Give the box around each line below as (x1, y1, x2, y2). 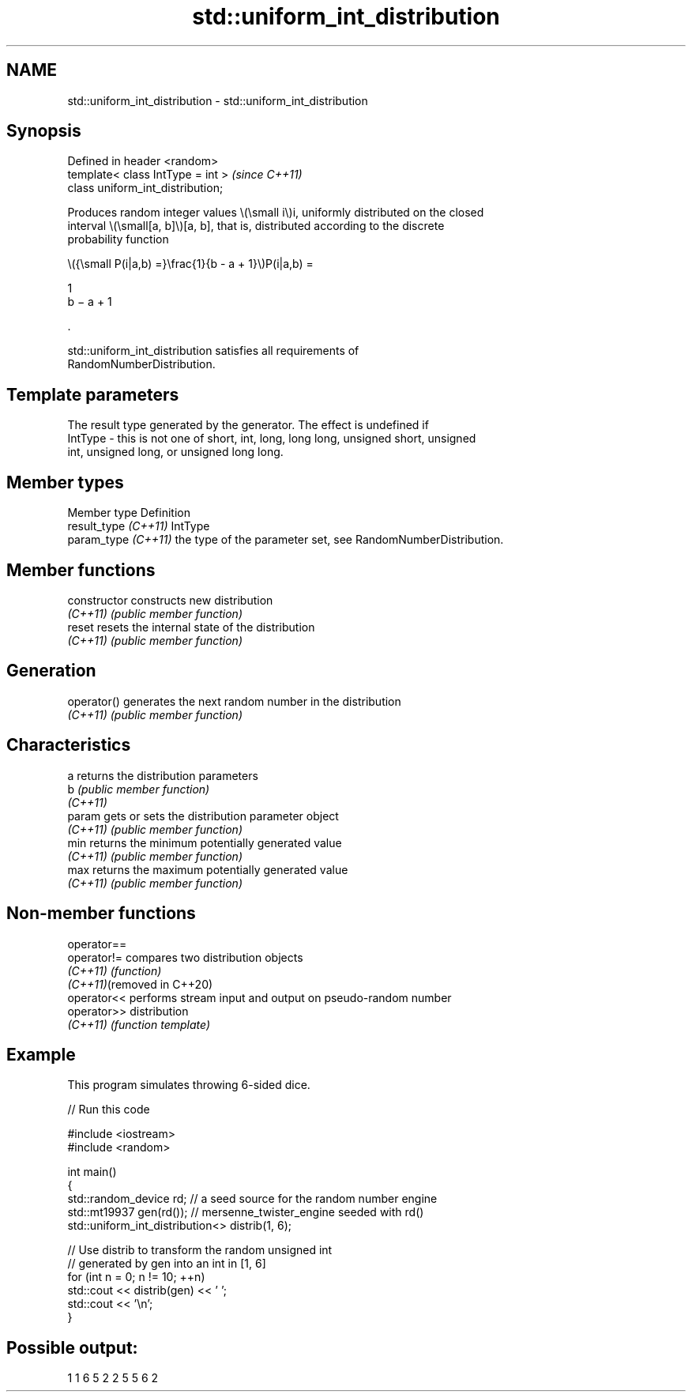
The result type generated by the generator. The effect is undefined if (67, 418, 429, 432)
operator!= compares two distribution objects (67, 950, 303, 964)
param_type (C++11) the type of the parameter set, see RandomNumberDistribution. (67, 533, 504, 547)
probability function (67, 232, 169, 247)
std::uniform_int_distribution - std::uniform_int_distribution (67, 93, 368, 107)
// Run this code (67, 1102, 150, 1117)
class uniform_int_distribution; (67, 181, 224, 195)
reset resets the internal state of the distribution (67, 620, 315, 634)
